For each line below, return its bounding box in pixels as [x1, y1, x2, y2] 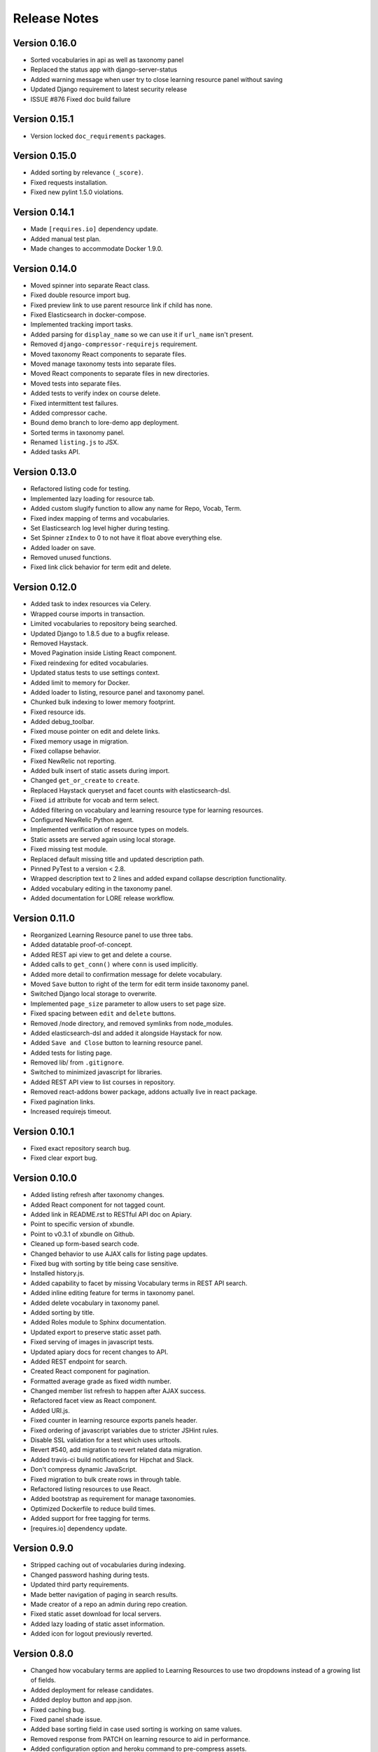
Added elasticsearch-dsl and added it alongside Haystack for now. [30, 1029, 223, 1037]
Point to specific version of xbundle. [30, 1220, 135, 1229]
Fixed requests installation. [30, 178, 108, 186]
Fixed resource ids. [30, 708, 86, 716]
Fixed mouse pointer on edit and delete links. [30, 727, 160, 736]
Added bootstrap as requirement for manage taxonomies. [30, 1495, 196, 1503]
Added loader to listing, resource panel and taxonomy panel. [30, 687, 205, 697]
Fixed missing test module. [30, 845, 108, 854]
